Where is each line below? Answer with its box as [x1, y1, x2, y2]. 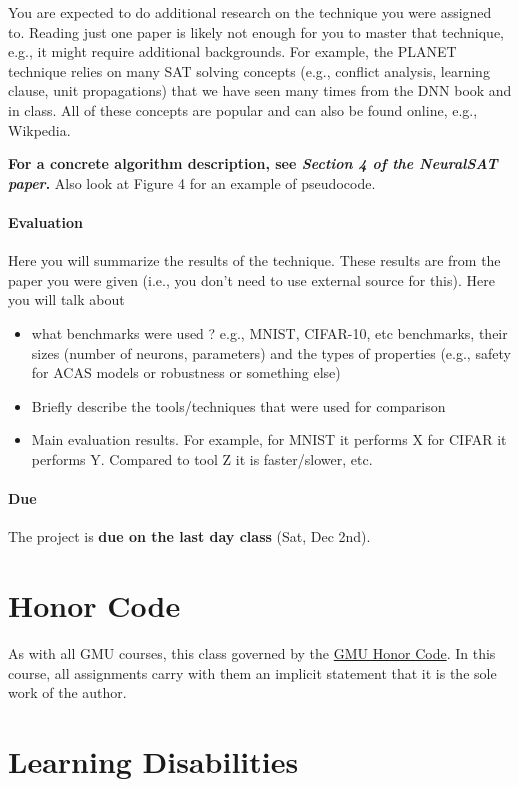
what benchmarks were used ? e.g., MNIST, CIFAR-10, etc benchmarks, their [31, 322, 508, 343]
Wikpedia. [8, 119, 71, 140]
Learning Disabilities [8, 740, 299, 781]
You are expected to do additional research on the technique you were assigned [8, 2, 492, 22]
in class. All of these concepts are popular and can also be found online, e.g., [8, 99, 478, 120]
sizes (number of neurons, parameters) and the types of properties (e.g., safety [31, 342, 511, 363]
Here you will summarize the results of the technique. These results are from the [8, 250, 501, 271]
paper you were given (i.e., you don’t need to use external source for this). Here [8, 269, 495, 290]
